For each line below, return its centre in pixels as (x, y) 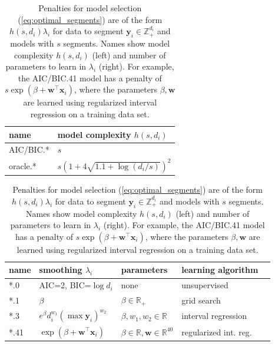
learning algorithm (220, 270)
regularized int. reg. (217, 332)
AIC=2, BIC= (65, 285)
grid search (201, 300)
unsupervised (205, 285)
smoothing (61, 270)
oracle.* (23, 165)
